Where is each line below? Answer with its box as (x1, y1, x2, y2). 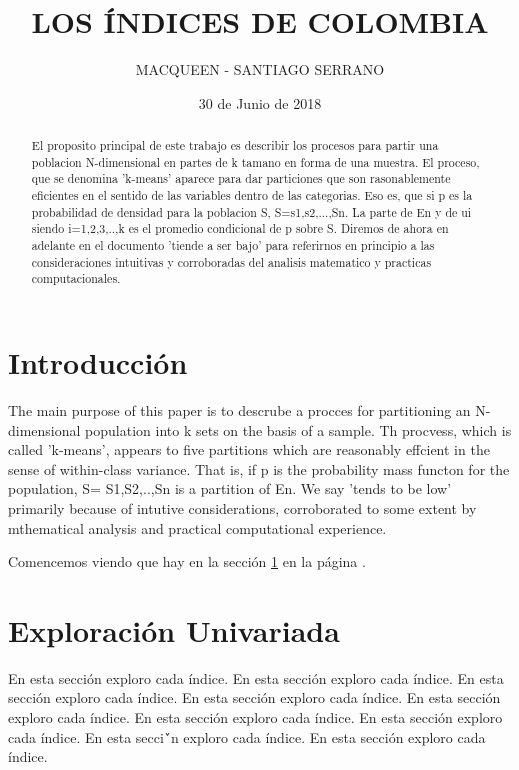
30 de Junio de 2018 (198, 92, 322, 113)
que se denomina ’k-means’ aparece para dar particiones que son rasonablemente (31, 170, 451, 187)
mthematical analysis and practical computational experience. (8, 517, 387, 538)
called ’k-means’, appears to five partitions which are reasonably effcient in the (8, 439, 490, 460)
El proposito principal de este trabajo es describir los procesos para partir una (31, 137, 439, 154)
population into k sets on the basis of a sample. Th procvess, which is (85, 419, 512, 440)
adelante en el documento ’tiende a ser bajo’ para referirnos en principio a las (31, 237, 435, 254)
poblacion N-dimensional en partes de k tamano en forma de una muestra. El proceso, (31, 153, 480, 170)
